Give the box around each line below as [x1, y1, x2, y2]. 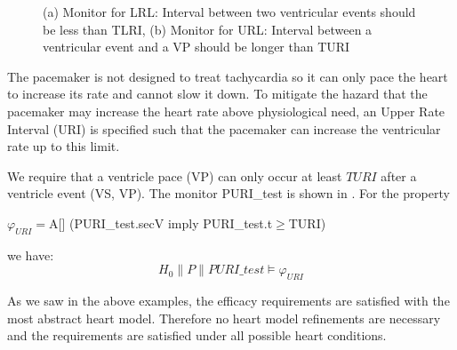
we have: [7, 245, 54, 264]
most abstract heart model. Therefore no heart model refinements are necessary [7, 308, 441, 327]
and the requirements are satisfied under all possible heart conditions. [7, 326, 387, 345]
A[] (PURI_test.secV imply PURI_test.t [49, 213, 273, 232]
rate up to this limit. [7, 137, 120, 155]
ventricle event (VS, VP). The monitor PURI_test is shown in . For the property [7, 184, 450, 203]
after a [381, 166, 417, 185]
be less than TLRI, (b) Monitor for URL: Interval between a [43, 20, 373, 38]
